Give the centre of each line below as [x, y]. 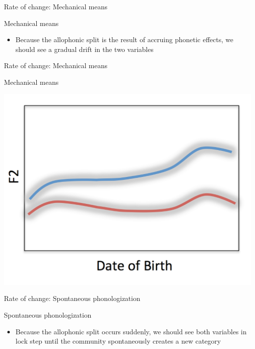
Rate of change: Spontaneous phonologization [72, 298]
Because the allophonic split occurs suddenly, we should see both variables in [131, 331]
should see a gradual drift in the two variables [84, 49]
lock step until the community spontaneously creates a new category [118, 341]
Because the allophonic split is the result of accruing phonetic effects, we [124, 39]
